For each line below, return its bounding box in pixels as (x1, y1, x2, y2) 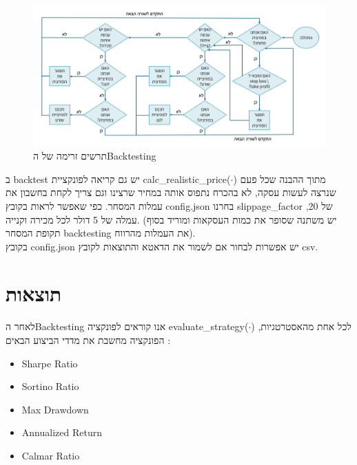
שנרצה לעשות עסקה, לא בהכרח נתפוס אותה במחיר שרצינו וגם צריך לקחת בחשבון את (6, 185, 336, 199)
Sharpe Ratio (21, 356, 78, 370)
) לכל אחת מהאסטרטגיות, (251, 319, 351, 334)
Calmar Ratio (21, 448, 80, 462)
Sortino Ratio (21, 379, 79, 393)
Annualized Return (21, 425, 102, 440)
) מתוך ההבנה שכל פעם (233, 171, 326, 186)
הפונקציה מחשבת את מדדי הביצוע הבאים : (6, 333, 171, 347)
